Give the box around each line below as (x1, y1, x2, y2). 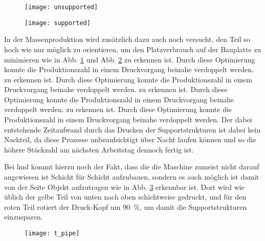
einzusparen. (4, 211, 43, 222)
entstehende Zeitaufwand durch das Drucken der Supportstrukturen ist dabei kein (4, 124, 261, 135)
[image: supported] (25, 19, 91, 27)
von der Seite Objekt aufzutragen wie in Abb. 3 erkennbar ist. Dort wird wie (4, 181, 245, 192)
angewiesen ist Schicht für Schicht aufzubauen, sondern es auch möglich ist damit (4, 171, 259, 182)
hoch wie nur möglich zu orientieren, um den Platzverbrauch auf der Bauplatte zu (4, 43, 261, 54)
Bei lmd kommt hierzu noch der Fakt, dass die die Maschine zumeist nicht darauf (4, 161, 259, 172)
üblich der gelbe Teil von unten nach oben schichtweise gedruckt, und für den (4, 191, 247, 202)
